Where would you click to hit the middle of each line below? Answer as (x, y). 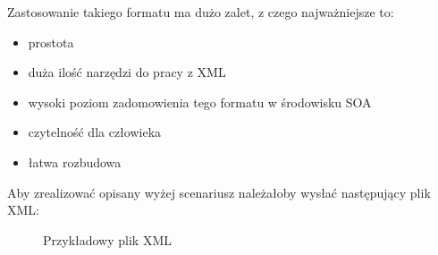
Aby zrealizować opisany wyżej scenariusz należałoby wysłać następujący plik (219, 192)
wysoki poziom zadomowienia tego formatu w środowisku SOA (200, 102)
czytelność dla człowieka (95, 132)
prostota (51, 42)
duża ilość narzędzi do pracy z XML (127, 72)
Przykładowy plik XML (107, 239)
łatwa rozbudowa (75, 161)
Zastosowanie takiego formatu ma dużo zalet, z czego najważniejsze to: (201, 12)
